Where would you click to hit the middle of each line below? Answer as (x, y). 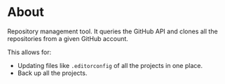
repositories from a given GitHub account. (68, 38)
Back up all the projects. (52, 73)
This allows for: (29, 52)
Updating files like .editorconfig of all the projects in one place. (110, 65)
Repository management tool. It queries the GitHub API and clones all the (113, 31)
